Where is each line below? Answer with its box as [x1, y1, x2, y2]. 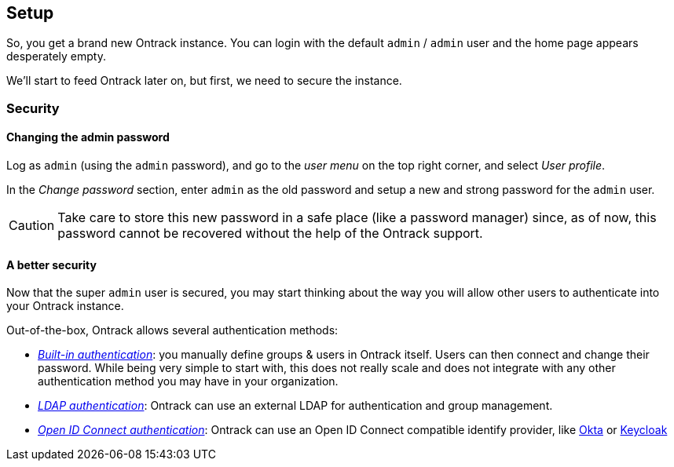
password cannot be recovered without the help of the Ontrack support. [57, 225, 483, 242]
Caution [9, 217, 55, 234]
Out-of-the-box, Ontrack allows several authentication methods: [6, 323, 339, 337]
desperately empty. [6, 49, 106, 64]
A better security [6, 257, 97, 272]
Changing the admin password [6, 130, 170, 144]
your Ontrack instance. [6, 299, 124, 313]
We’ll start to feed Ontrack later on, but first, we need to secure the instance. [6, 74, 402, 88]
